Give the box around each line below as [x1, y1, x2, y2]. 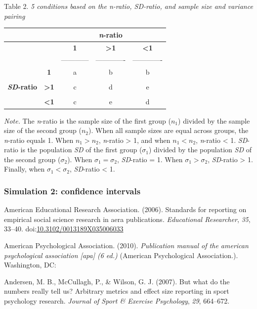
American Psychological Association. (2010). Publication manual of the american [4, 240, 249, 251]
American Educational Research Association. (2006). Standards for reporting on [4, 204, 247, 215]
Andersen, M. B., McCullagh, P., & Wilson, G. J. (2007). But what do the [4, 276, 230, 286]
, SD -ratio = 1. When [117, 154, 183, 164]
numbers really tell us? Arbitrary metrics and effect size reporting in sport [4, 286, 229, 296]
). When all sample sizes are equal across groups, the [88, 125, 249, 135]
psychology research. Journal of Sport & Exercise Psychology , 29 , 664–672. [4, 296, 230, 306]
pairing [4, 10, 25, 21]
